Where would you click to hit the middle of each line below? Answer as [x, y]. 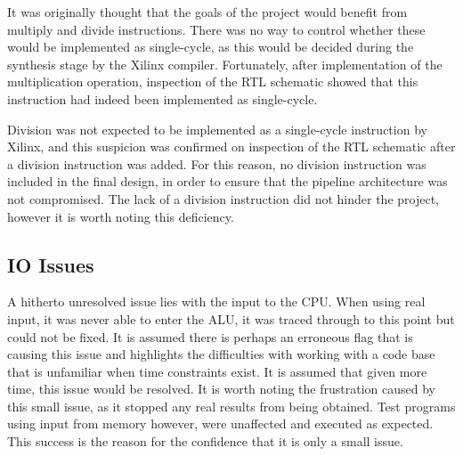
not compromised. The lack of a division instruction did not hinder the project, [223, 198]
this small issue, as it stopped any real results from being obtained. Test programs [231, 406]
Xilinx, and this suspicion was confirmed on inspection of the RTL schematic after [231, 147]
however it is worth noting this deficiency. [121, 216]
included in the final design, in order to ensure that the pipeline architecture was [227, 181]
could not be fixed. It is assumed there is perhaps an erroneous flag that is [210, 336]
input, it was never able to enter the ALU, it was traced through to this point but [231, 318]
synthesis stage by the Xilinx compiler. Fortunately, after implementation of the [225, 64]
